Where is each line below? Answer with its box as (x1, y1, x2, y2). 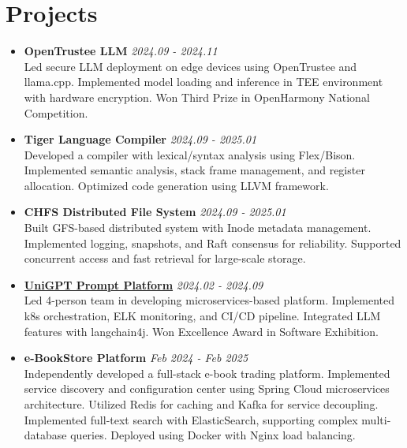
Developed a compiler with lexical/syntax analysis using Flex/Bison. (24, 146, 356, 162)
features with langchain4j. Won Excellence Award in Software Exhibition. (24, 323, 379, 339)
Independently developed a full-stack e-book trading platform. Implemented (24, 364, 390, 381)
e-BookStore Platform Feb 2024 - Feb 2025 (24, 349, 248, 366)
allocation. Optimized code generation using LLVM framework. (24, 177, 329, 193)
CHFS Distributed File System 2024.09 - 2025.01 (24, 203, 286, 220)
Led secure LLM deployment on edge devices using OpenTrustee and (24, 58, 357, 74)
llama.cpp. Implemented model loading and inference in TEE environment (24, 73, 383, 90)
